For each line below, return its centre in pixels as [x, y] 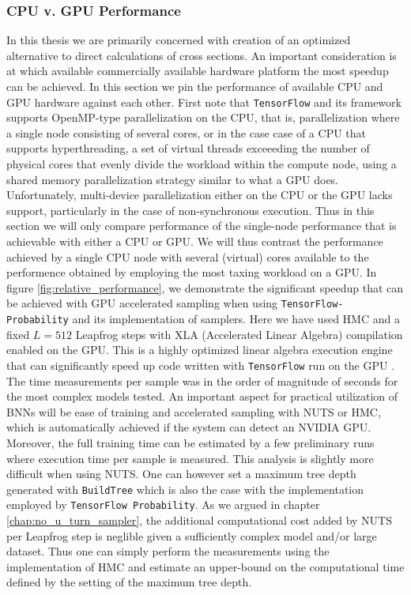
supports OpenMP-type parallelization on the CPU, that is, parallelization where [203, 117]
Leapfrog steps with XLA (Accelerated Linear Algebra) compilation [239, 334]
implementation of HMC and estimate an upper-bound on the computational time [205, 566]
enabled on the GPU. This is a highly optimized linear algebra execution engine [200, 350]
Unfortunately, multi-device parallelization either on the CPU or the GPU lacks [200, 195]
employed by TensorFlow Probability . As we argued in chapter [163, 505]
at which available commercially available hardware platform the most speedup [198, 71]
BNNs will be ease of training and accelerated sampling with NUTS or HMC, [194, 411]
